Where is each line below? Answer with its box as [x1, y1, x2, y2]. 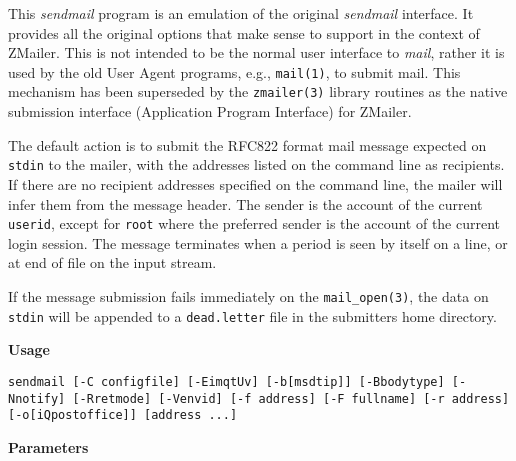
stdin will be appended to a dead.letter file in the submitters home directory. [8, 305, 497, 326]
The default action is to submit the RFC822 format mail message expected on [8, 134, 487, 155]
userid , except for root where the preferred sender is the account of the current [8, 213, 501, 234]
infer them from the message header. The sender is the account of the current [8, 193, 483, 214]
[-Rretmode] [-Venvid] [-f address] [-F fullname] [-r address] [72, 391, 510, 406]
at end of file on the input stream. [8, 252, 217, 273]
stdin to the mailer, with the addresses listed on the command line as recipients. [8, 154, 505, 175]
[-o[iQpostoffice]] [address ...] [8, 408, 238, 423]
